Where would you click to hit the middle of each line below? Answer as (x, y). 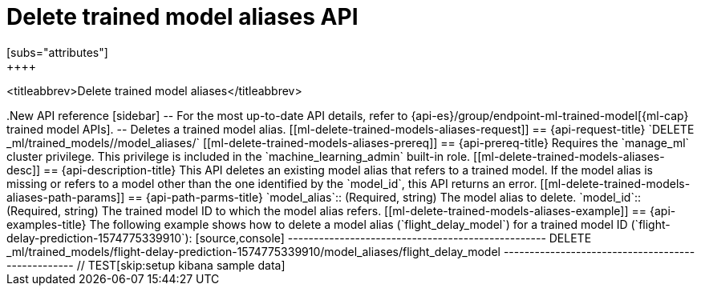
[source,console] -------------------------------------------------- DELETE (393, 238)
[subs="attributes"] (57, 52)
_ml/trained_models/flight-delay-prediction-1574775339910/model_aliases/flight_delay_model (253, 251)
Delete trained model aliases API (182, 17)
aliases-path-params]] (66, 197)
